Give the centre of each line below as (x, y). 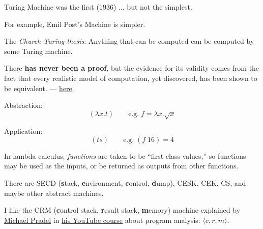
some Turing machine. (38, 51)
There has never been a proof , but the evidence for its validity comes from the (132, 68)
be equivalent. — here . (39, 88)
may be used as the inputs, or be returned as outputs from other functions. (121, 166)
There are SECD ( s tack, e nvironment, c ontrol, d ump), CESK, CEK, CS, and (125, 182)
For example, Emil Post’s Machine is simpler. (75, 24)
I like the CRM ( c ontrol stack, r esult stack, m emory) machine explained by (122, 210)
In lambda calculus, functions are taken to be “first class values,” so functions (125, 155)
